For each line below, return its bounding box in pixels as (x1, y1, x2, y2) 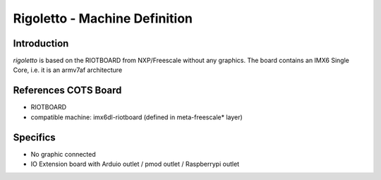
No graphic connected (30, 150, 97, 158)
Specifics (13, 131, 56, 143)
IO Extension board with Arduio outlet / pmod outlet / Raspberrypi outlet (30, 160, 240, 169)
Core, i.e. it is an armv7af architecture (13, 66, 123, 74)
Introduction (13, 37, 69, 49)
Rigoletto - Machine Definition (13, 11, 193, 26)
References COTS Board (13, 85, 122, 97)
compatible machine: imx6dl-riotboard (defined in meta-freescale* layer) (30, 113, 243, 121)
